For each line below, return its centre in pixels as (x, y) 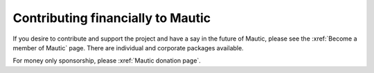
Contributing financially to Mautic (112, 18)
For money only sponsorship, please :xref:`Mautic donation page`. (107, 61)
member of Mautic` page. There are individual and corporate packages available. (128, 48)
